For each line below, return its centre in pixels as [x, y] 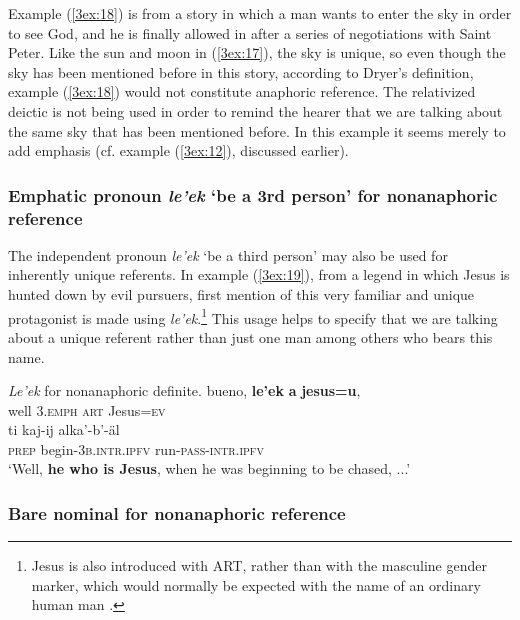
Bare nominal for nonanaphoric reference [177, 513]
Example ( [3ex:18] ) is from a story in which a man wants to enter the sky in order [260, 13]
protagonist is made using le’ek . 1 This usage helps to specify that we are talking [253, 316]
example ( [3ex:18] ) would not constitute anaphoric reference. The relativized [242, 91]
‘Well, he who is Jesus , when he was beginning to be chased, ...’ [209, 468]
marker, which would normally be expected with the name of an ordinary [256, 584]
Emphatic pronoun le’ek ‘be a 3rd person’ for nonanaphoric [253, 194]
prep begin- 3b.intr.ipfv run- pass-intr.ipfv [136, 448]
